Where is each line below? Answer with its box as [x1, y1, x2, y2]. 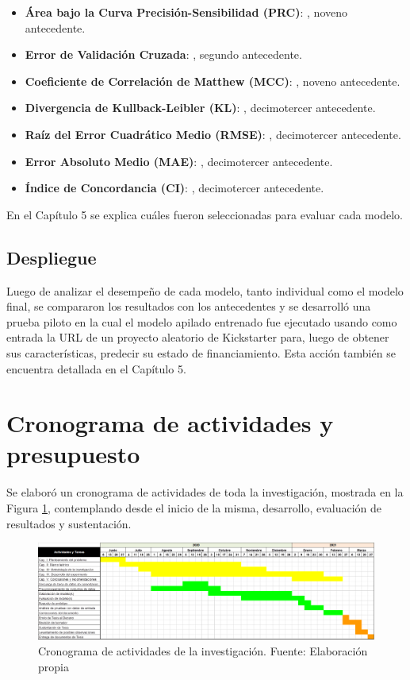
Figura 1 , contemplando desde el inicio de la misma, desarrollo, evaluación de [6, 500, 382, 516]
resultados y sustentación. [6, 515, 132, 531]
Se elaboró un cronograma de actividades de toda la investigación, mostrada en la [6, 484, 404, 500]
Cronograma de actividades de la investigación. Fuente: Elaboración [38, 642, 368, 659]
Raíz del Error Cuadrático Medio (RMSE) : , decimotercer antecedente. [25, 126, 401, 142]
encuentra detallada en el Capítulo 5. [6, 360, 186, 377]
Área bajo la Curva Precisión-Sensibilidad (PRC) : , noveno [25, 4, 348, 20]
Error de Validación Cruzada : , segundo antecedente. [25, 46, 302, 63]
